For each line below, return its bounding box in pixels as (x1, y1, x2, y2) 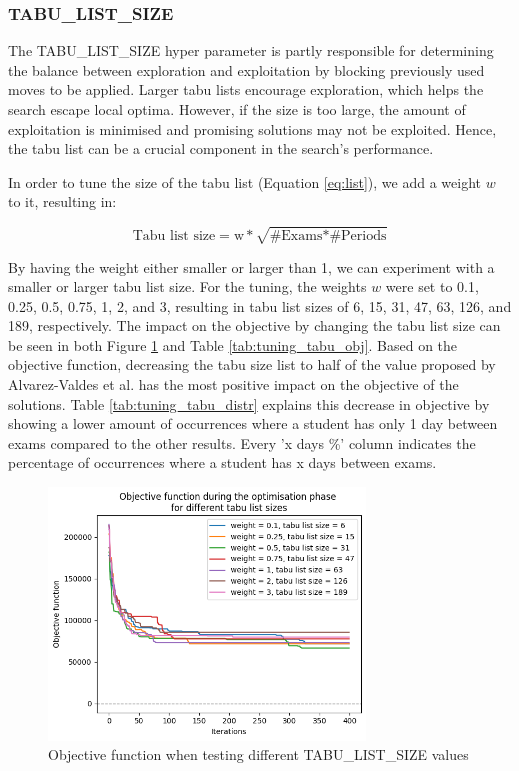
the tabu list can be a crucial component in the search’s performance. (8, 138, 434, 159)
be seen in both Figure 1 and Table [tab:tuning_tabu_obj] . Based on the (8, 334, 458, 355)
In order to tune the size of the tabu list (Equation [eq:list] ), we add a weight (8, 171, 482, 192)
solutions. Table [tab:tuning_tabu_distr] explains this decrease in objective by (8, 393, 490, 414)
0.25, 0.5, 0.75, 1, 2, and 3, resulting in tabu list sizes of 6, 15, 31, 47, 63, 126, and (8, 295, 512, 316)
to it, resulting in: (8, 191, 117, 212)
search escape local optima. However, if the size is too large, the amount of (8, 99, 466, 119)
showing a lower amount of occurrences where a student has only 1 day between (8, 413, 498, 434)
